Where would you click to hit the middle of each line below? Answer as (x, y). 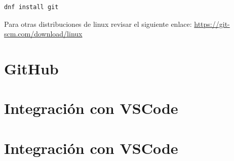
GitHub (31, 68)
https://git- (212, 24)
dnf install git (31, 7)
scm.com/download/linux (43, 34)
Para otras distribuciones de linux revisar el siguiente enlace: (98, 24)
